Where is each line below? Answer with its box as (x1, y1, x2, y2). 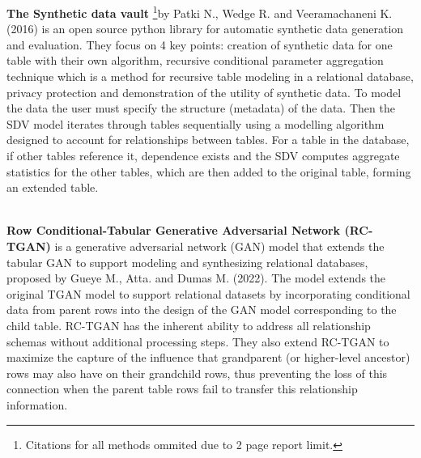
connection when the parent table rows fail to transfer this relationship (6, 380, 358, 397)
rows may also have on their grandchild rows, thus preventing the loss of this (6, 364, 388, 381)
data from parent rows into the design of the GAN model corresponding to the (6, 301, 397, 318)
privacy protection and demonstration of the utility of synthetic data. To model (6, 83, 402, 100)
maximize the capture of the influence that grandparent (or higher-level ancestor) (6, 349, 410, 366)
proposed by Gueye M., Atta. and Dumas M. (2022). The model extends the (6, 269, 386, 286)
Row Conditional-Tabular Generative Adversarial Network (6, 222, 341, 239)
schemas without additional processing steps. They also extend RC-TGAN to (6, 333, 389, 350)
